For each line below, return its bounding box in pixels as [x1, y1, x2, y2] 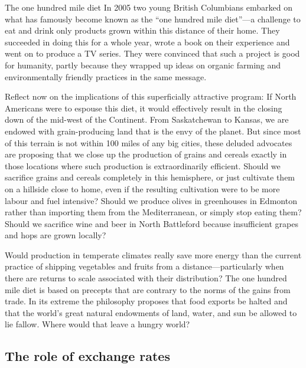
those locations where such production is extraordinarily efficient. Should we [5, 159, 281, 172]
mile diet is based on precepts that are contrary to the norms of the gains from [5, 283, 291, 295]
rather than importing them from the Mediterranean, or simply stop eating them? [5, 206, 302, 218]
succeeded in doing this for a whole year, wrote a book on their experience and [5, 35, 290, 48]
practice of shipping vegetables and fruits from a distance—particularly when [5, 260, 284, 272]
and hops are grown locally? [5, 229, 106, 241]
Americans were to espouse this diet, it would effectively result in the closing [5, 101, 282, 114]
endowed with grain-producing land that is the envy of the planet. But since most [5, 124, 301, 137]
